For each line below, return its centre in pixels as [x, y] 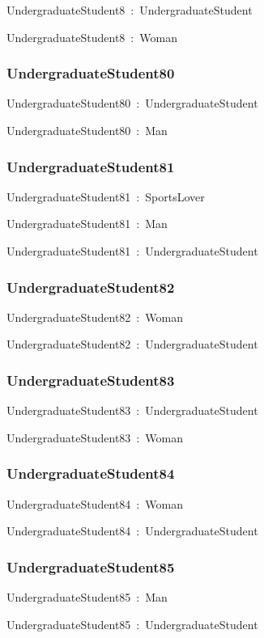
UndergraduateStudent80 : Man [87, 130]
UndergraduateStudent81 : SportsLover [106, 196]
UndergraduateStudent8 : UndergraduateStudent [130, 10]
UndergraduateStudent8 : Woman [92, 37]
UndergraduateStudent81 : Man [87, 224]
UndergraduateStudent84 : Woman [95, 503]
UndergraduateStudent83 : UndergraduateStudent [132, 410]
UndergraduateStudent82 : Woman [95, 317]
